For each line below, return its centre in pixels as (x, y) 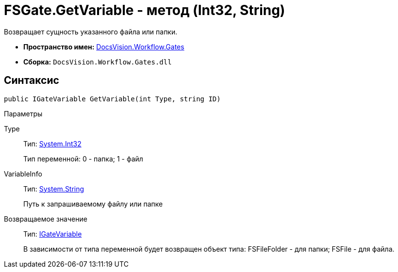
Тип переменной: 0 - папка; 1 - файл (83, 159)
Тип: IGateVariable (53, 234)
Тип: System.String (54, 189)
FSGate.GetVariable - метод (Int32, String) (145, 10)
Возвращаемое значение (46, 219)
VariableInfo (23, 174)
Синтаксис (32, 80)
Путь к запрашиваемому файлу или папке (93, 204)
